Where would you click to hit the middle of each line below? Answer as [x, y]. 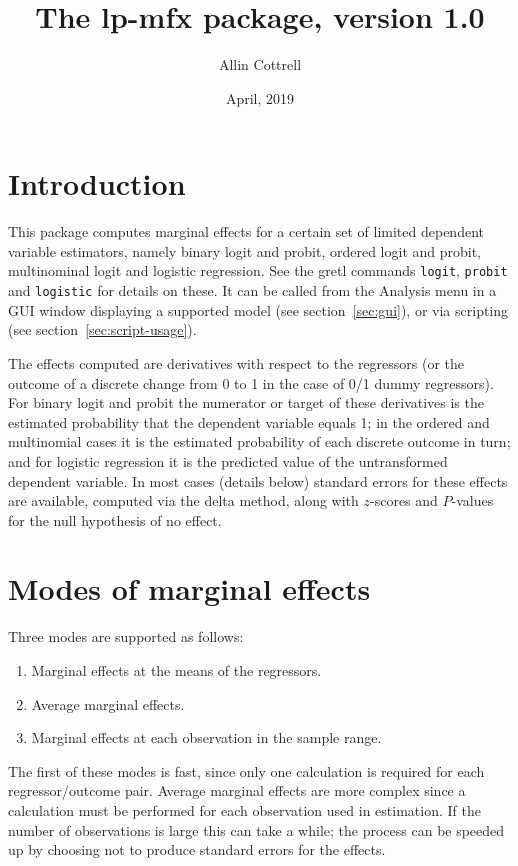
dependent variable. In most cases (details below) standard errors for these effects [258, 480]
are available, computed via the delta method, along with [183, 500]
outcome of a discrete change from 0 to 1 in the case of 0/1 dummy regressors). [251, 382]
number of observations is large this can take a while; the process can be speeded [256, 829]
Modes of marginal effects [189, 588]
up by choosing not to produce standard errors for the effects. [197, 849]
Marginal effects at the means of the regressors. [176, 670]
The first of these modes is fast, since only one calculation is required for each [246, 770]
